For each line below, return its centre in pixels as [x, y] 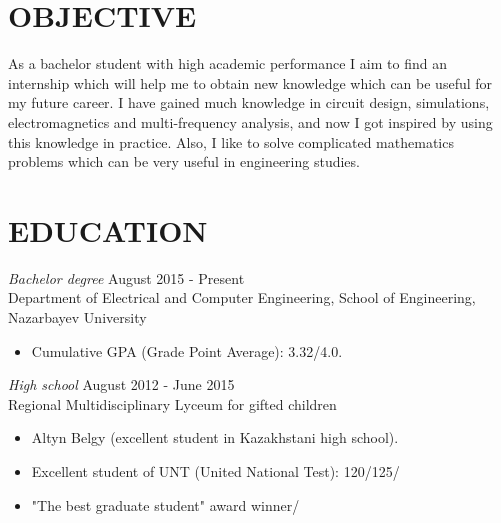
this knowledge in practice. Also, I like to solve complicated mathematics [231, 141]
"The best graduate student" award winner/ [165, 504]
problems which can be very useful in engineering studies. [184, 161]
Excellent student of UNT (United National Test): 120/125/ [215, 470]
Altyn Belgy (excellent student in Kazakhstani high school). [215, 437]
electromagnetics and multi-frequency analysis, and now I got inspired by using [250, 121]
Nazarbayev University [77, 317]
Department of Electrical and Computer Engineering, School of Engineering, [242, 297]
